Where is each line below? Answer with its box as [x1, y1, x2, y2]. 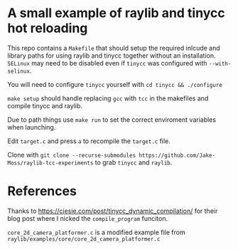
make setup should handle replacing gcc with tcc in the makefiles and [7, 94, 209, 103]
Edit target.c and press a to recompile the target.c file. [7, 137, 171, 145]
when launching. [7, 123, 56, 131]
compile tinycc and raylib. [7, 101, 83, 110]
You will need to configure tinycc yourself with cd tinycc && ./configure [7, 80, 222, 88]
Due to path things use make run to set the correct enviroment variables [7, 115, 217, 124]
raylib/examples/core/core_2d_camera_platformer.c [7, 235, 161, 243]
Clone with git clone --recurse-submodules [7, 150, 136, 159]
